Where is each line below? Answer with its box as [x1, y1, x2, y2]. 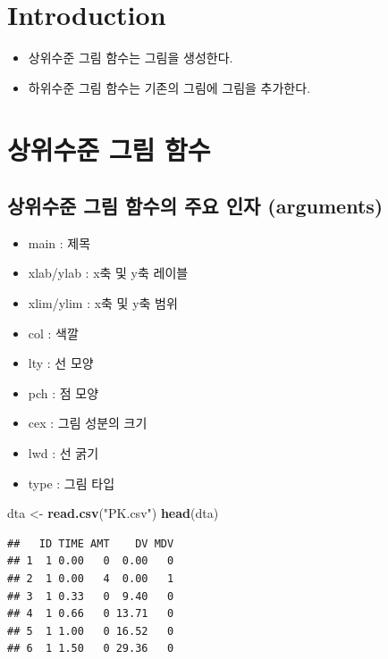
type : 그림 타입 [28, 473, 115, 492]
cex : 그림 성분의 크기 [28, 413, 148, 432]
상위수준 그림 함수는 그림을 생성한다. [28, 48, 233, 67]
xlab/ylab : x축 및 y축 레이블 [28, 263, 189, 282]
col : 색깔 [28, 323, 79, 342]
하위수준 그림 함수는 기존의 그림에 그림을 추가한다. [28, 78, 311, 96]
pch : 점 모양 [28, 383, 99, 402]
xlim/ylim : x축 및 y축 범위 [28, 294, 178, 313]
